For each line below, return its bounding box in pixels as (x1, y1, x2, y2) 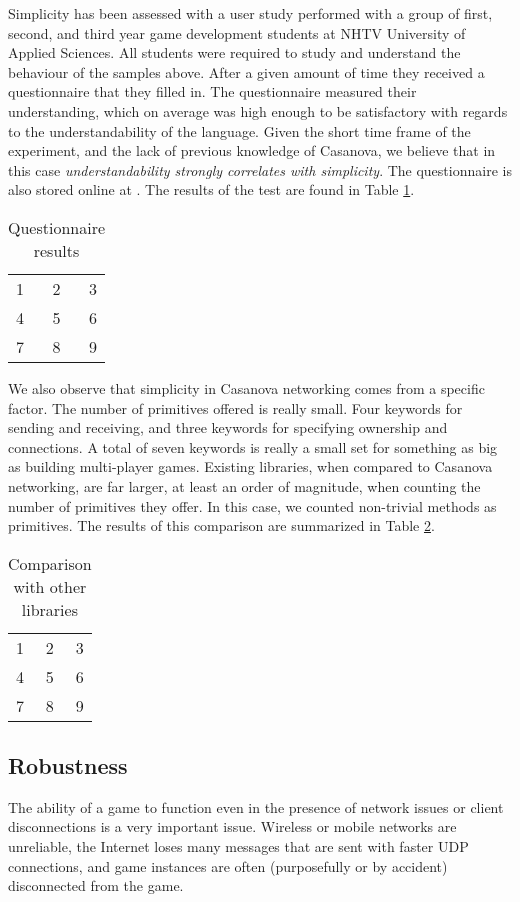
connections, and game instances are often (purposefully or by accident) (8, 855, 448, 876)
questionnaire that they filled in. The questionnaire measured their (8, 81, 417, 102)
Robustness (8, 750, 128, 781)
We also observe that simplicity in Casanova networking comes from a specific (8, 377, 485, 398)
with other (13, 574, 87, 598)
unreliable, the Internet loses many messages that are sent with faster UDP (8, 836, 469, 857)
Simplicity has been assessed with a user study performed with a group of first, (8, 3, 493, 23)
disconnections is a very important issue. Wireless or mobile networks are (8, 816, 457, 837)
